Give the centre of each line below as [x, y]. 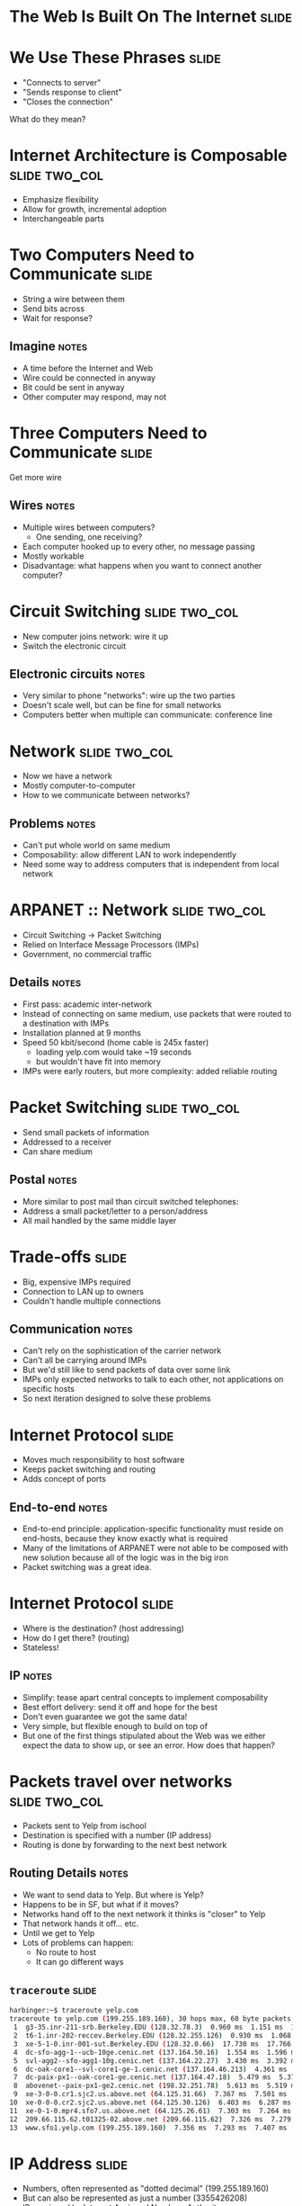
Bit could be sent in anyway [73, 387]
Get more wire [36, 477]
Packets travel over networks [121, 1781]
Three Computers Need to [108, 433]
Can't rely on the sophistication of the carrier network [122, 1350]
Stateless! [41, 1647]
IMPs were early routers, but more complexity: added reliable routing [150, 1071]
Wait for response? [57, 318]
